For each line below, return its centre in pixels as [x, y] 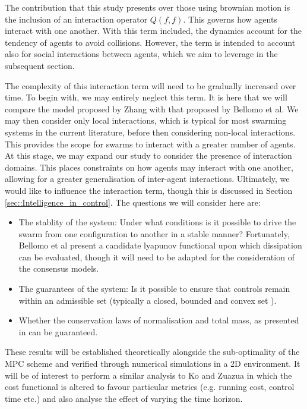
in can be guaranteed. [58, 331]
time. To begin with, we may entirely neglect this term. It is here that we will [146, 97]
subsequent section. [40, 65]
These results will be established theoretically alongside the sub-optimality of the [152, 352]
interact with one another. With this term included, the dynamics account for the [153, 31]
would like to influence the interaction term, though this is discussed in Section [149, 190]
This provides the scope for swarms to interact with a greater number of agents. [150, 144]
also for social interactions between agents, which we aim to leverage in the [141, 54]
